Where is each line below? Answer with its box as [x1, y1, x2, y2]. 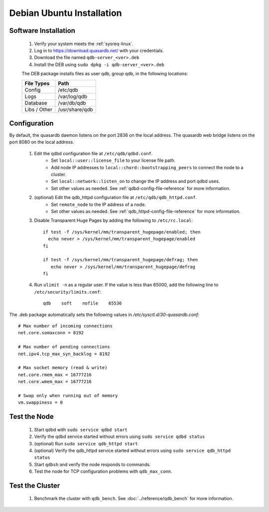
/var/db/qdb [58, 100, 87, 106]
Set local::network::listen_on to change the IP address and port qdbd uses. [51, 178, 220, 184]
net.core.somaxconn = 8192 [18, 330, 84, 336]
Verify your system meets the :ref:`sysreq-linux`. [34, 40, 134, 47]
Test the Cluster [9, 481, 60, 490]
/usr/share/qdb [58, 106, 93, 113]
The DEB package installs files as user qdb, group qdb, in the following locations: [21, 71, 188, 77]
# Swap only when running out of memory [18, 393, 118, 398]
